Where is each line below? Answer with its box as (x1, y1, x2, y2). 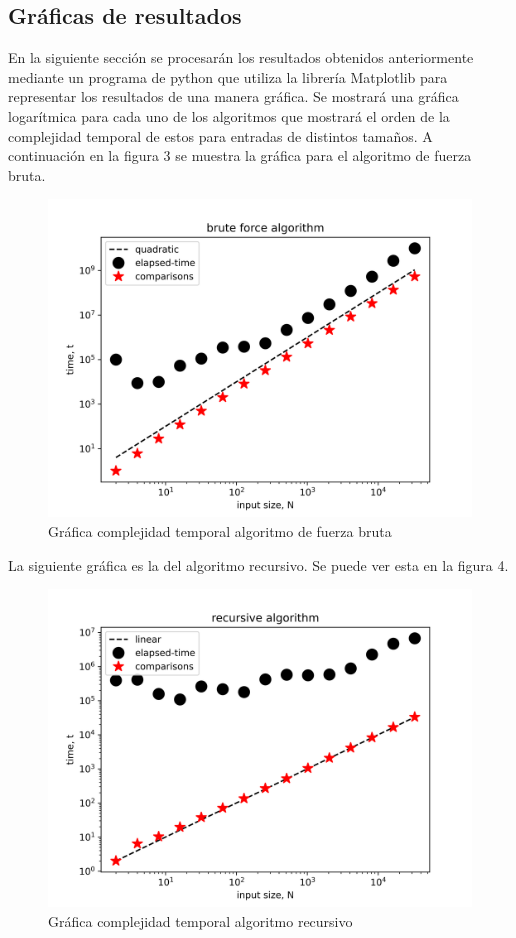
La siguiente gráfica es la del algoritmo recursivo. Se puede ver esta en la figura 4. (8, 554, 509, 575)
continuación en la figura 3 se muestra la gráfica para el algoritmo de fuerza (8, 145, 472, 166)
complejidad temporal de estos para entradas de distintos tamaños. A (8, 125, 433, 146)
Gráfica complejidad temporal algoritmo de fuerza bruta (48, 520, 392, 541)
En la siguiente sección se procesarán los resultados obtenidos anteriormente (8, 47, 474, 68)
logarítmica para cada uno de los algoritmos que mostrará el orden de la (8, 105, 450, 126)
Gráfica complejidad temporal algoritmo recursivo (48, 910, 353, 931)
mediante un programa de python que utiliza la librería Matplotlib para (8, 66, 448, 87)
